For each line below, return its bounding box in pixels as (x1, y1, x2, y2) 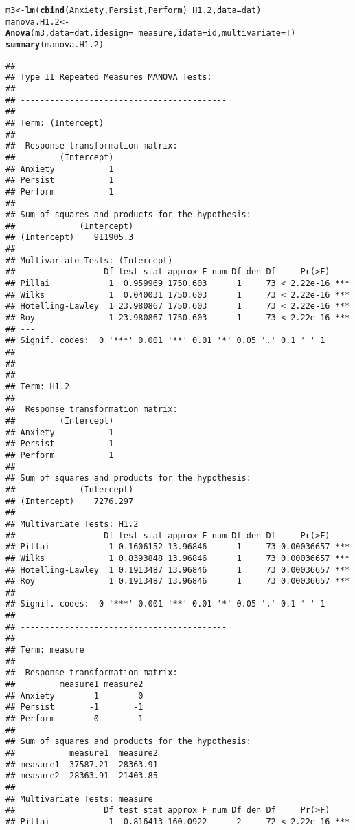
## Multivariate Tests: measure (5, 794, 153, 804)
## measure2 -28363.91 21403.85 (5, 771, 158, 781)
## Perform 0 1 (5, 714, 144, 724)
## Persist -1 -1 (5, 702, 144, 712)
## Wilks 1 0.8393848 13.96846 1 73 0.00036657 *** (5, 553, 350, 563)
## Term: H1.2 (5, 382, 70, 391)
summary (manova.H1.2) (5, 39, 104, 50)
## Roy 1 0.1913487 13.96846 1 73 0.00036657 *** (5, 576, 350, 587)
